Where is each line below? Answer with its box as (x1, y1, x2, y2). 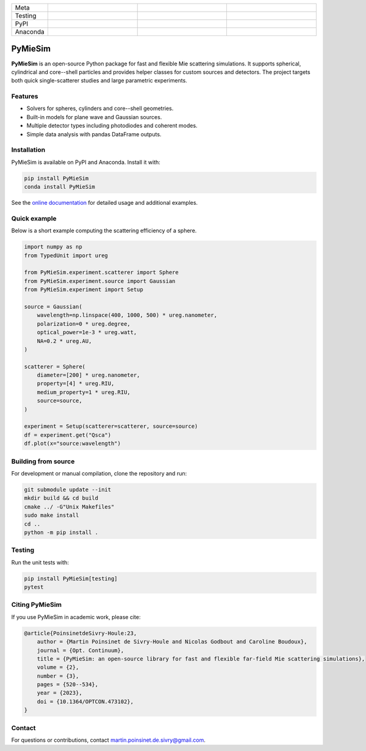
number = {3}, (37, 672, 79, 680)
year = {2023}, (37, 689, 82, 697)
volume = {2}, (37, 664, 79, 671)
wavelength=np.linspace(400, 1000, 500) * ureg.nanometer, (37, 312, 218, 319)
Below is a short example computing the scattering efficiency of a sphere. (11, 227, 197, 235)
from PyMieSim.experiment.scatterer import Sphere (24, 269, 179, 276)
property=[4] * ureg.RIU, (37, 380, 115, 387)
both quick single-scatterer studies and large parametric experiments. (11, 77, 187, 84)
